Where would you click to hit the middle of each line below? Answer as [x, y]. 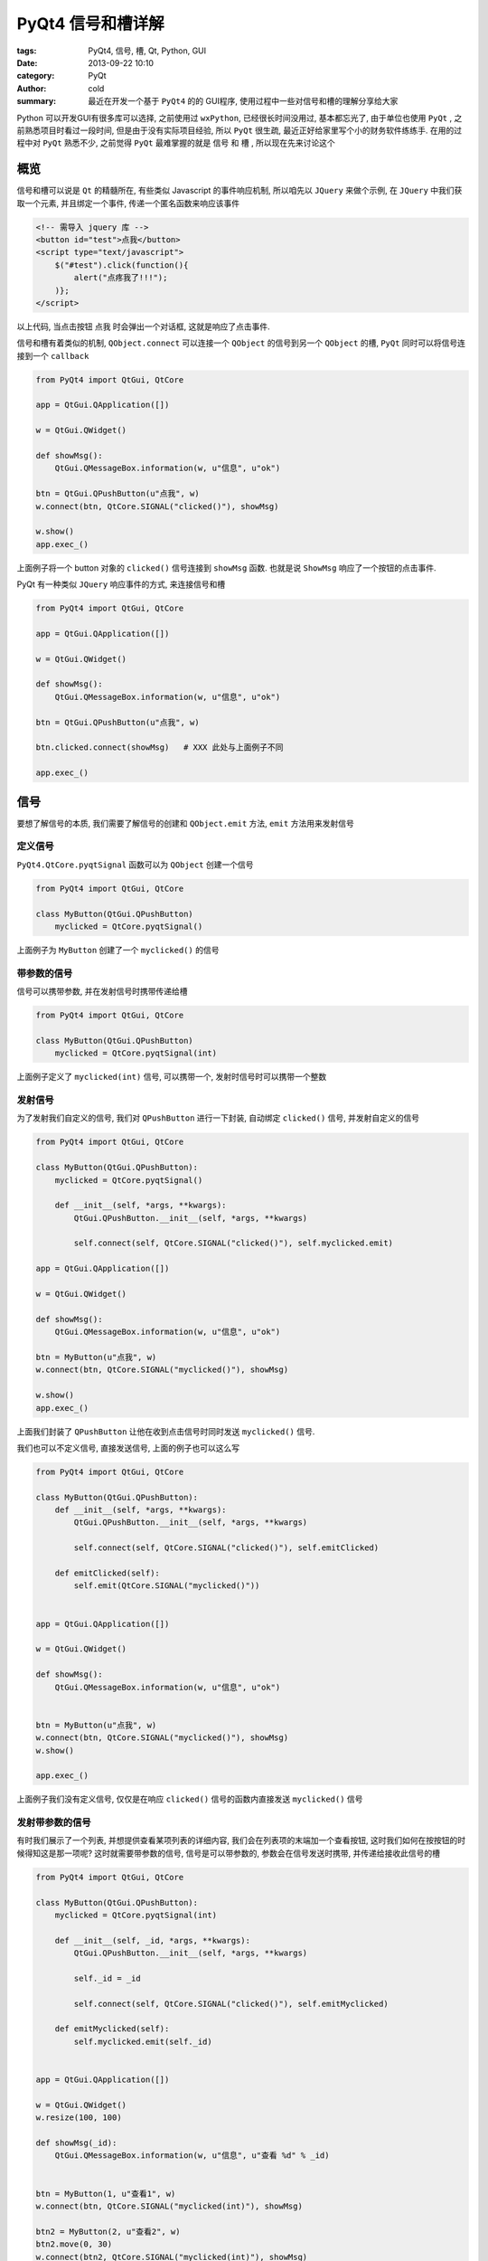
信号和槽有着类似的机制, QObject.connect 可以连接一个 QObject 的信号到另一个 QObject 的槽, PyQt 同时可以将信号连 [241, 343]
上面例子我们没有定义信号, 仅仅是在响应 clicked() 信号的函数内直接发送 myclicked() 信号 [190, 1799]
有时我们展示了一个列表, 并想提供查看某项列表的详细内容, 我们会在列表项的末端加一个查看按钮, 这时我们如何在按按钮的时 [241, 1840]
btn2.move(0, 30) [74, 2244]
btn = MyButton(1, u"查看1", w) [106, 2194]
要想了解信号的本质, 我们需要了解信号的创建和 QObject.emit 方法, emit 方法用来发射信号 [185, 823]
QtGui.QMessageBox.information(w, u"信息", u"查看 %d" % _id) [192, 2156]
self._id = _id [108, 1978]
